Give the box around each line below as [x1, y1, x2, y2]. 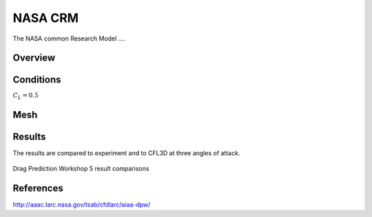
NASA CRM [12, 10, 79, 25]
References [12, 182, 63, 194]
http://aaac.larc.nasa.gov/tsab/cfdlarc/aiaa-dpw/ [12, 201, 151, 209]
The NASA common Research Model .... [12, 34, 125, 43]
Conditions [12, 74, 61, 86]
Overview [12, 52, 56, 64]
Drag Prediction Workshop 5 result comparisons [12, 165, 149, 173]
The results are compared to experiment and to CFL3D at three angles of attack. [12, 148, 240, 157]
